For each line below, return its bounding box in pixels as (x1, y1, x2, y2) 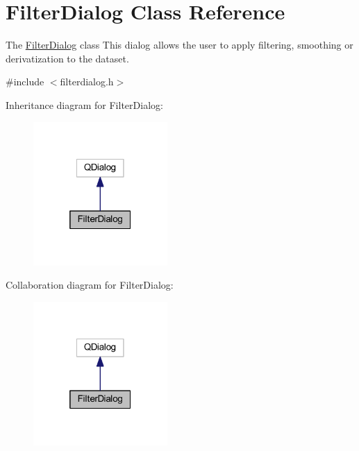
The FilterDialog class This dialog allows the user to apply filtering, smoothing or (6, 37, 353, 52)
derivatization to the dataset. (6, 51, 129, 65)
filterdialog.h (60, 74, 114, 89)
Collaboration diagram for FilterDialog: (6, 278, 174, 292)
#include (6, 74, 44, 89)
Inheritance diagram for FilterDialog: (6, 97, 163, 112)
